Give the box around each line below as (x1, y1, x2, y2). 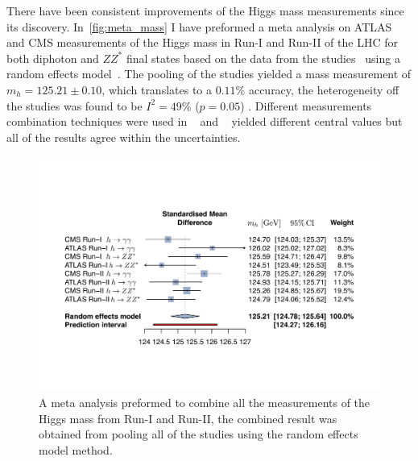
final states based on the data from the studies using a (126, 49, 400, 66)
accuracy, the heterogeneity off (248, 81, 399, 98)
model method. (39, 441, 113, 458)
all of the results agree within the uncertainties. (6, 128, 241, 145)
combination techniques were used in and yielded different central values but (6, 113, 403, 130)
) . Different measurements (240, 97, 372, 114)
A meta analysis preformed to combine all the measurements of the (39, 394, 370, 411)
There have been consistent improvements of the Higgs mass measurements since (6, 2, 404, 19)
